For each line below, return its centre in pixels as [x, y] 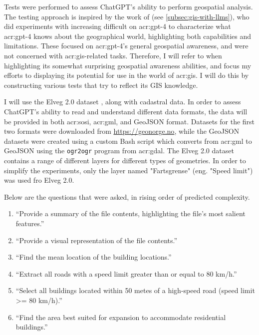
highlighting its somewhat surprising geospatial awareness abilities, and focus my [128, 65]
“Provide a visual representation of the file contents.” [97, 240]
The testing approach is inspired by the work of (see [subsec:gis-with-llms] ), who [127, 16]
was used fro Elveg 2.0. [39, 180]
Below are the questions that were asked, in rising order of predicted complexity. [127, 196]
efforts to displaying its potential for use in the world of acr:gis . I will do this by [127, 75]
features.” [30, 223]
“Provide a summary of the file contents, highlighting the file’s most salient [130, 213]
